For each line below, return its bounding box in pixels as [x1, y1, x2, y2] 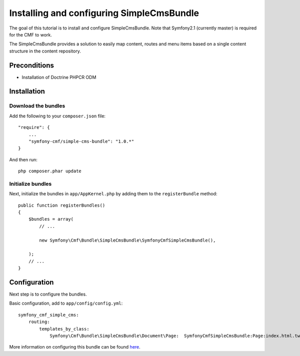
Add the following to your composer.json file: [9, 113, 106, 119]
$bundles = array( [28, 216, 74, 222]
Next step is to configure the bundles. [9, 291, 87, 297]
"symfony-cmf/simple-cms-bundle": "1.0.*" [28, 138, 134, 144]
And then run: [9, 156, 37, 162]
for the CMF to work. [9, 31, 52, 37]
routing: [28, 319, 50, 325]
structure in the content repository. [9, 48, 81, 54]
